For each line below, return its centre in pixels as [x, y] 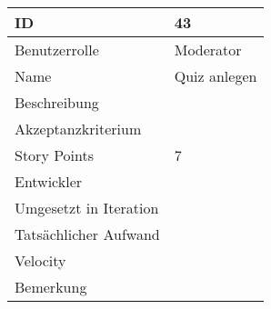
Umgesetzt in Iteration [87, 208]
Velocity [40, 260]
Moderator [208, 50]
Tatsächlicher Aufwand [87, 234]
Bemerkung [51, 287]
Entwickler [49, 181]
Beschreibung [57, 102]
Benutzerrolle [57, 50]
